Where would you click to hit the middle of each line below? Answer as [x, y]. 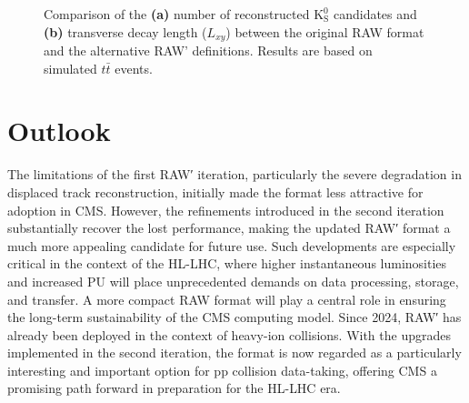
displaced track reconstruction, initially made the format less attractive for [215, 191]
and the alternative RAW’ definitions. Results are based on [208, 50]
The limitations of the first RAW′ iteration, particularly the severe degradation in [234, 174]
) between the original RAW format [325, 31]
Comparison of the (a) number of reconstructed [177, 14]
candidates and [375, 14]
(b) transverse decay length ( [125, 31]
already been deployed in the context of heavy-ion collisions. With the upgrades [229, 334]
